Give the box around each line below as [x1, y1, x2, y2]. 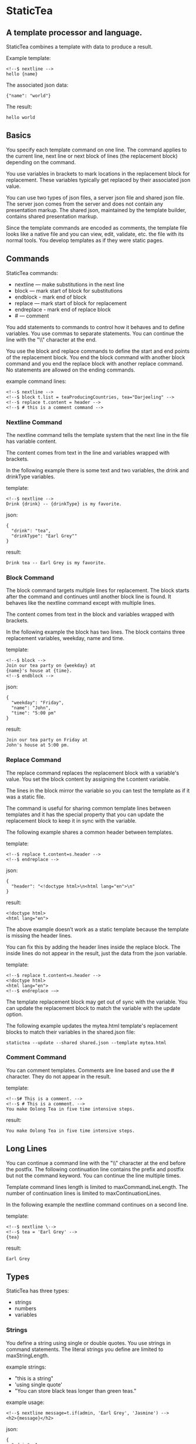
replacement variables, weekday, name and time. [6, 635, 125, 642]
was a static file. [6, 793, 46, 800]
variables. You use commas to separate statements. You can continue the [6, 330, 184, 337]
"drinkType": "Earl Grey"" [11, 533, 77, 539]
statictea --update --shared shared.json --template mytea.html [6, 1039, 167, 1046]
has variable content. [6, 438, 58, 445]
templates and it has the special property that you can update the [6, 811, 164, 818]
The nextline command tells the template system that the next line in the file [6, 431, 189, 438]
